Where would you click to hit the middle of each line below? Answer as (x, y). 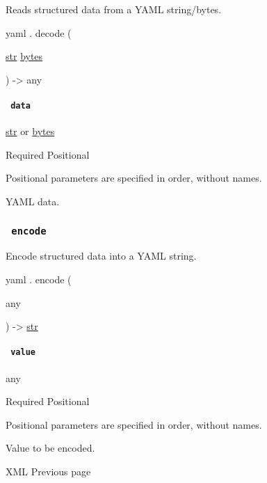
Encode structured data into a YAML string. (101, 256)
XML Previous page (48, 471)
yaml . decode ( (39, 32)
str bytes (24, 56)
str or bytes (30, 131)
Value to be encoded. (50, 448)
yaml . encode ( (39, 279)
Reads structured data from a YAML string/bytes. (114, 9)
